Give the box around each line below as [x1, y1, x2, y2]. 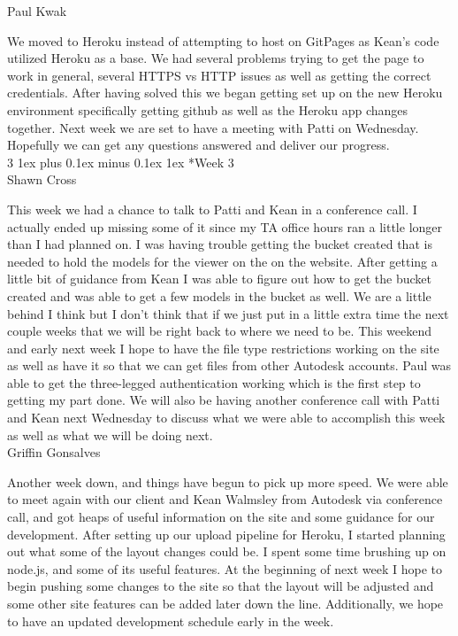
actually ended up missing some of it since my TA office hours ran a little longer [7, 217, 443, 236]
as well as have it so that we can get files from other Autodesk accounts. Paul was [7, 356, 451, 375]
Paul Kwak [7, 2, 67, 19]
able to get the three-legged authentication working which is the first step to [7, 373, 421, 392]
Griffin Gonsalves [7, 443, 101, 461]
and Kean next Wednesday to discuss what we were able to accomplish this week [7, 408, 446, 427]
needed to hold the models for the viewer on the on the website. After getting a [7, 252, 438, 270]
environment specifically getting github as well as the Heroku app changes [7, 100, 408, 119]
